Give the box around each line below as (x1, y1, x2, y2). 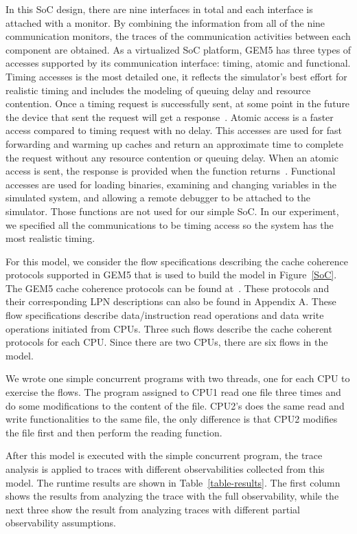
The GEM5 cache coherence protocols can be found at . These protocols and (5, 280, 330, 295)
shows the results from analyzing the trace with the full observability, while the (5, 489, 339, 503)
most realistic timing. (5, 231, 95, 245)
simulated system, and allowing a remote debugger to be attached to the (5, 190, 310, 205)
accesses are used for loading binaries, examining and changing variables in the (5, 177, 337, 191)
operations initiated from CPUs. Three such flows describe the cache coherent (5, 321, 332, 335)
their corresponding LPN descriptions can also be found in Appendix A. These (5, 294, 336, 309)
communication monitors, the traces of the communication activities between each (5, 29, 351, 43)
